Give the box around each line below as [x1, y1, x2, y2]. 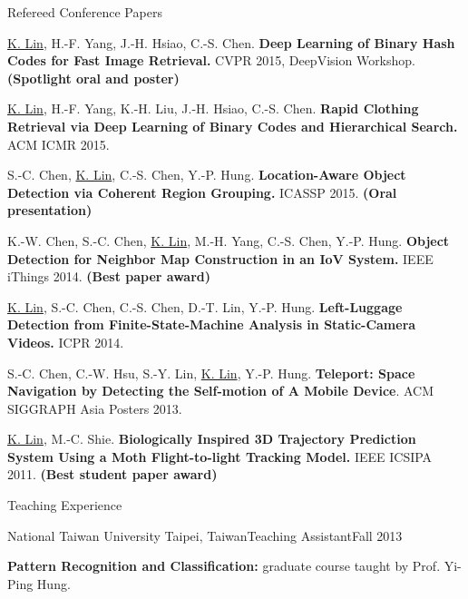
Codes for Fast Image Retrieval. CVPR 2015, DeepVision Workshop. [7, 51, 415, 70]
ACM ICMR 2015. [7, 134, 110, 153]
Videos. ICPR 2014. [7, 332, 124, 351]
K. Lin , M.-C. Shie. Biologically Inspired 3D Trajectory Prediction [7, 429, 416, 448]
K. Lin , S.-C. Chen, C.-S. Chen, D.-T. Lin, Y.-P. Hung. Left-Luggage [7, 297, 403, 316]
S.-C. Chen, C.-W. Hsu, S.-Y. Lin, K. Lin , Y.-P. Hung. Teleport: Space [7, 363, 415, 382]
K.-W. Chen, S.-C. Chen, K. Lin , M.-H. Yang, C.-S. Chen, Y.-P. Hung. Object [7, 231, 450, 250]
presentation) [7, 201, 93, 220]
